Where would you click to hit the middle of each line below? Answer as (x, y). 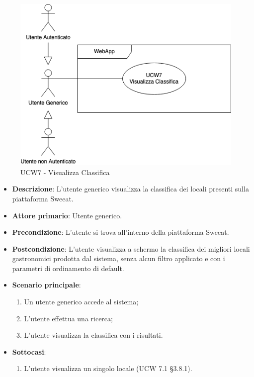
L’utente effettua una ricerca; (68, 318)
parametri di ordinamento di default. (68, 268)
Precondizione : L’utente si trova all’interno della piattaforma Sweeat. (121, 232)
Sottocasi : (29, 351)
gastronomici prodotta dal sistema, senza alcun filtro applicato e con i (119, 258)
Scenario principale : (46, 285)
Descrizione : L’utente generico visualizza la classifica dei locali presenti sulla (130, 189)
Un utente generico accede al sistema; (81, 302)
